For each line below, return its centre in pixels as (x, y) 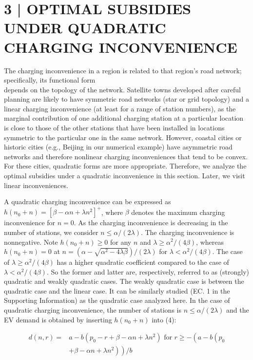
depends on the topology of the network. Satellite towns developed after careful (123, 89)
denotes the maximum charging (178, 212)
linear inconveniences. (36, 185)
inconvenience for (30, 222)
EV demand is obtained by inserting (58, 319)
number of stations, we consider (51, 232)
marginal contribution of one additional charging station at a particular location (124, 118)
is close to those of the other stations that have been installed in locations (114, 128)
